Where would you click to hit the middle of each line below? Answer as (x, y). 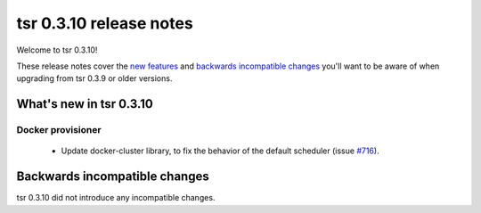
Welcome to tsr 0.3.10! (57, 50)
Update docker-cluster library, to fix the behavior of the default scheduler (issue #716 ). (220, 151)
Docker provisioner (59, 130)
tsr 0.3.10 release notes (105, 23)
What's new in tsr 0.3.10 (85, 104)
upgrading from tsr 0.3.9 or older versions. (94, 78)
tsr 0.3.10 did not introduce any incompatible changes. (116, 198)
